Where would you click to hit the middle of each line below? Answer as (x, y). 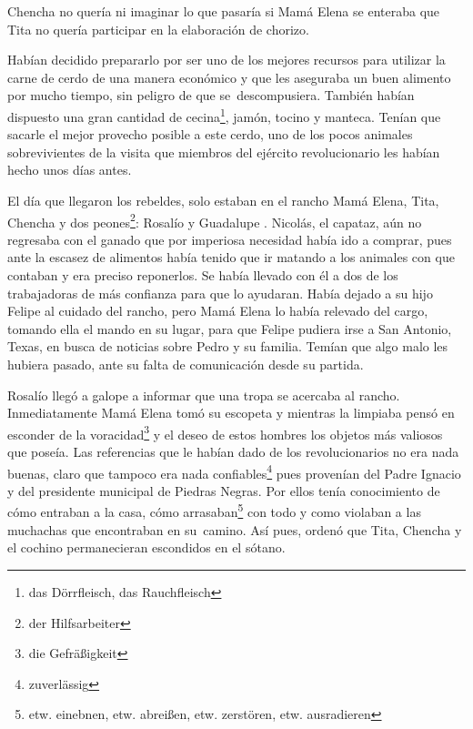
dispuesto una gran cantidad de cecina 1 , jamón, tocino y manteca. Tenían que (224, 115)
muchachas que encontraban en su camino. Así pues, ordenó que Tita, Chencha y (235, 529)
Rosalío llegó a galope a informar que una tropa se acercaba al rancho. (204, 395)
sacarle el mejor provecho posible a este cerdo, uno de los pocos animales (210, 134)
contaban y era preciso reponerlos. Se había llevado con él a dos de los (203, 275)
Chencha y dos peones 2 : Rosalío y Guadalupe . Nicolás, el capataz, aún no (215, 220)
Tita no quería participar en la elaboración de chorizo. (158, 29)
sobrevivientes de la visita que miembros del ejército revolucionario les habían (224, 152)
